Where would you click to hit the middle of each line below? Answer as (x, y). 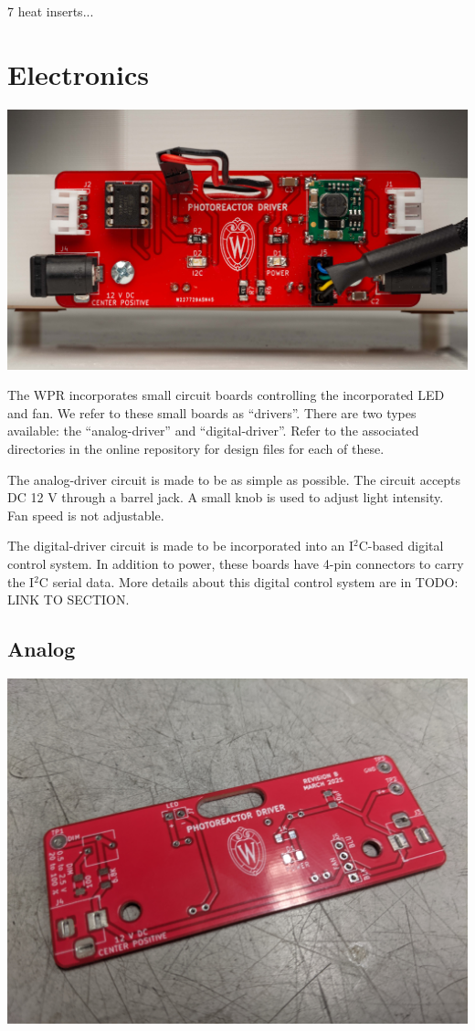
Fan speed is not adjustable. (86, 515)
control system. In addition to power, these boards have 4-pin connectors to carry (236, 564)
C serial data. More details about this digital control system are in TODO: (248, 581)
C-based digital (401, 546)
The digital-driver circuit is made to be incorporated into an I (181, 546)
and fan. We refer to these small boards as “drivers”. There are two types (212, 412)
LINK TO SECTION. (69, 600)
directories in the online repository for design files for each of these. (196, 449)
